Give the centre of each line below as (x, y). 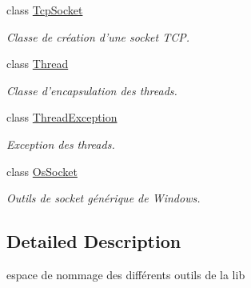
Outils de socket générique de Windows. (104, 198)
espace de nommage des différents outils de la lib (126, 274)
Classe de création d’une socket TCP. (98, 36)
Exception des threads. (61, 144)
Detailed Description (94, 241)
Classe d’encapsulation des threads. (92, 90)
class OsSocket (42, 171)
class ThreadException (62, 117)
